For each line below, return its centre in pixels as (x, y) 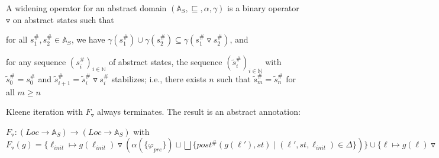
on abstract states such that (63, 19)
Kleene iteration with (44, 112)
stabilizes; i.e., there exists (159, 78)
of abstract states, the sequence (165, 62)
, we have (88, 39)
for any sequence (36, 62)
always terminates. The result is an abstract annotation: (198, 112)
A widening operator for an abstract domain (86, 8)
